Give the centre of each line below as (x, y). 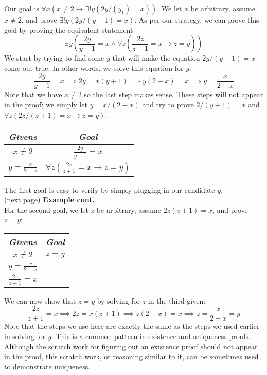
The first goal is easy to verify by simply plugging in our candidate (110, 189)
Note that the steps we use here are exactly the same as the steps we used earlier (132, 326)
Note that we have (33, 94)
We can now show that (40, 300)
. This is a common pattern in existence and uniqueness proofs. (151, 336)
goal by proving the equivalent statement (69, 30)
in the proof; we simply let (46, 105)
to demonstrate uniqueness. (47, 366)
